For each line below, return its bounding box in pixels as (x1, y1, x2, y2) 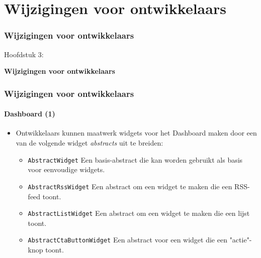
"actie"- (229, 234, 252, 245)
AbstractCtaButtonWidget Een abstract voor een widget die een (28, 234, 227, 245)
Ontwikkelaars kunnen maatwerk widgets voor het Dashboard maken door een (16, 127, 257, 138)
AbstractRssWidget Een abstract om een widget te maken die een (28, 181, 232, 191)
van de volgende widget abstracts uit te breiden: (16, 138, 163, 148)
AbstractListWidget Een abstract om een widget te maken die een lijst (28, 208, 250, 218)
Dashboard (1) (4, 108, 55, 119)
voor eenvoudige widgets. (28, 164, 105, 175)
